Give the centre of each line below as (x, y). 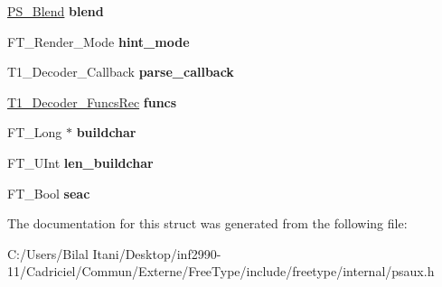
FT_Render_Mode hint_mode (99, 41)
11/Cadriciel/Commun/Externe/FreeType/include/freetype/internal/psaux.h (221, 271)
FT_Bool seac (49, 193)
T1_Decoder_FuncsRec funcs (92, 102)
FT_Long (35, 132)
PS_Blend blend (56, 11)
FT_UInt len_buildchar (80, 162)
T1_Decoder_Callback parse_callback (121, 72)
